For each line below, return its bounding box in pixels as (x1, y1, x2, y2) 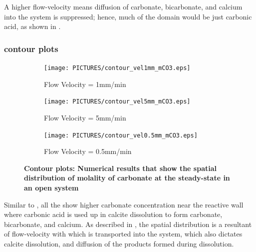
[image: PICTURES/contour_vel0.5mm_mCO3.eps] (44, 131, 198, 139)
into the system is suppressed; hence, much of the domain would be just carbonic (4, 11, 252, 21)
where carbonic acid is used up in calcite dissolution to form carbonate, (4, 209, 223, 219)
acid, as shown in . (4, 21, 61, 31)
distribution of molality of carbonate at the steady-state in (24, 172, 230, 183)
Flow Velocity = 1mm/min (44, 78, 126, 89)
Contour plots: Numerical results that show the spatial (24, 162, 217, 173)
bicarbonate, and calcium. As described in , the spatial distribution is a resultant (4, 218, 252, 229)
